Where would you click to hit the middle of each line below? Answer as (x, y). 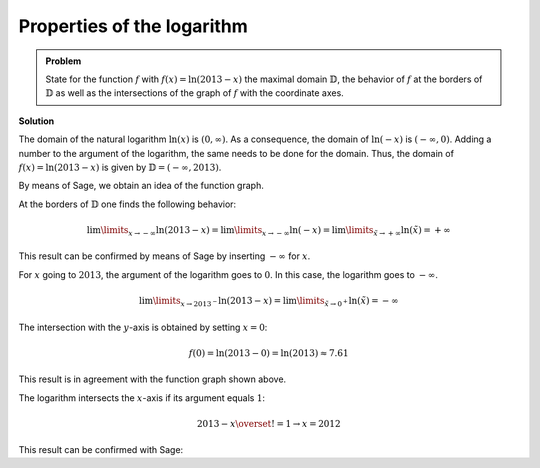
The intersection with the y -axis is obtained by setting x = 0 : (143, 327)
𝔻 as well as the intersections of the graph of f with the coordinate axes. (194, 93)
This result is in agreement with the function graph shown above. (152, 379)
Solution (36, 121)
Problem (63, 61)
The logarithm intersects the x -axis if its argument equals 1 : (141, 397)
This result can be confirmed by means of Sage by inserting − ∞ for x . (164, 256)
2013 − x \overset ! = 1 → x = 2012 (268, 423)
